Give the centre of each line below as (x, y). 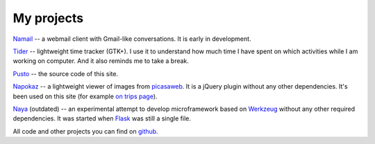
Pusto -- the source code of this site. (65, 73)
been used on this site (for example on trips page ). (85, 96)
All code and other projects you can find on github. (86, 131)
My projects (48, 18)
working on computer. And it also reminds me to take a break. (101, 61)
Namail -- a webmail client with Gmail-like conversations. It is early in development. (132, 39)
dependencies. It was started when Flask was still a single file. (102, 118)
